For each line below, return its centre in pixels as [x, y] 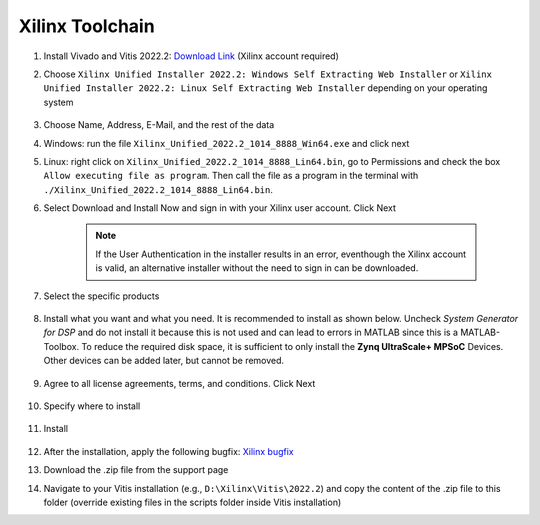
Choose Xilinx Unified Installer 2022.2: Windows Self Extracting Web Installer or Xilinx [267, 74]
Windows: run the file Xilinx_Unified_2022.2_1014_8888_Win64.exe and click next [226, 143]
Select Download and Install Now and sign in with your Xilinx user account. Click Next [220, 208]
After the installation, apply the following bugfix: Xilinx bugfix [168, 451]
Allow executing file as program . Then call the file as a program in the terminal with [231, 176]
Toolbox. [61, 346]
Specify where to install [92, 406]
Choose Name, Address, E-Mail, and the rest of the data [159, 125]
